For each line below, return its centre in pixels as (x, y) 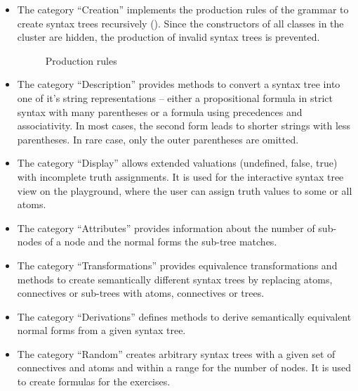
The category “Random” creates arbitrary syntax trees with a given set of (176, 353)
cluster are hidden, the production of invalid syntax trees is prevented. (168, 37)
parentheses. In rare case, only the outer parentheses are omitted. (158, 139)
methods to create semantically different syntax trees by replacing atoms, (175, 279)
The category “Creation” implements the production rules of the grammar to (183, 9)
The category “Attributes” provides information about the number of (166, 227)
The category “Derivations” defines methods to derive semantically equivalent (184, 316)
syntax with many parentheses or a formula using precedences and (160, 111)
